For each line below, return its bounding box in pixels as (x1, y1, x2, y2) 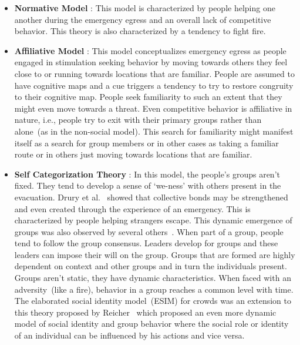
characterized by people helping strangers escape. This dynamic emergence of (14, 214, 292, 226)
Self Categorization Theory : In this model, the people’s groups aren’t (14, 168, 280, 180)
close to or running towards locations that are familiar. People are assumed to (14, 67, 295, 79)
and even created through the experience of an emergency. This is (14, 202, 251, 215)
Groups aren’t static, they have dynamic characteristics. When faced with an (14, 272, 291, 284)
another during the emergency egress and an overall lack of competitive (14, 13, 271, 25)
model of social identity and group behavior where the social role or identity (14, 317, 289, 330)
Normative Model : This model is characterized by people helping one (14, 2, 275, 14)
